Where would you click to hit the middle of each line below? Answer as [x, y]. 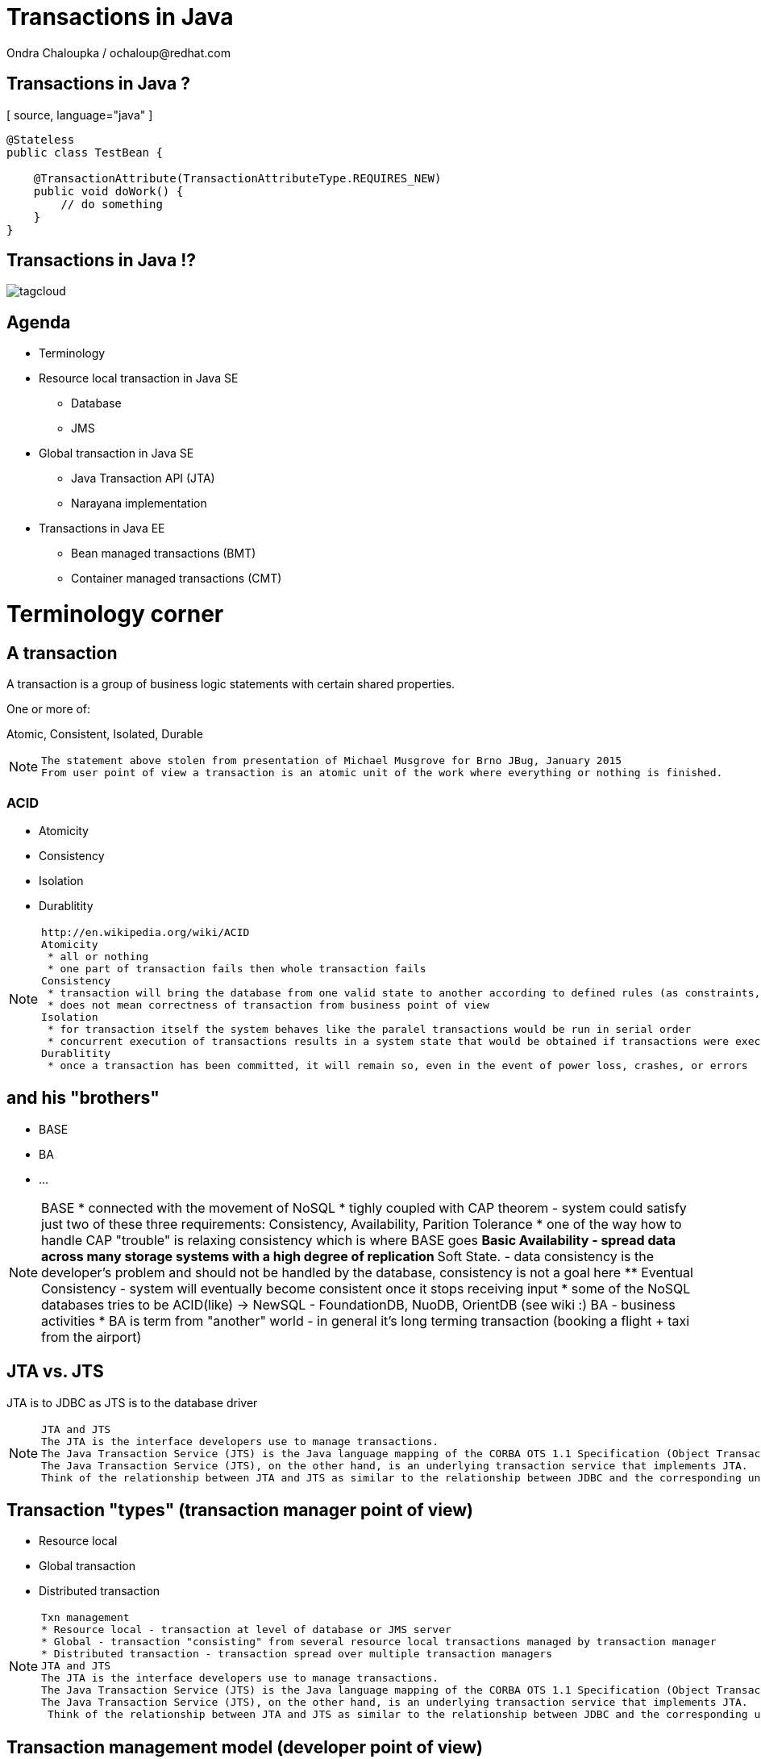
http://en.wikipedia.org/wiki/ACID [146, 932]
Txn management [85, 1618]
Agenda [39, 322]
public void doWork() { [108, 191]
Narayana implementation [139, 503]
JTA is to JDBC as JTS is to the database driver [132, 1402]
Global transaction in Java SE [116, 453]
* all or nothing [98, 956]
